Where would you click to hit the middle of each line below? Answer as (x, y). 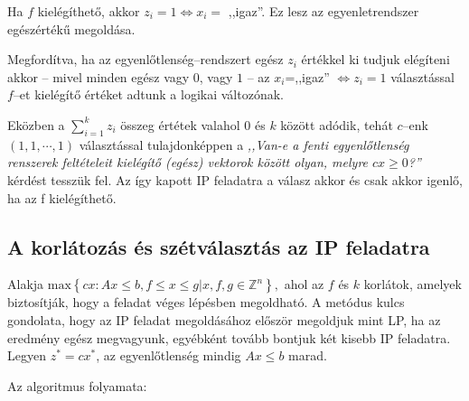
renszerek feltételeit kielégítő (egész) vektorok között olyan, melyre (188, 162)
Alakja (26, 284)
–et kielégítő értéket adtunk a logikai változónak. (148, 94)
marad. (308, 355)
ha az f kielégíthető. (62, 197)
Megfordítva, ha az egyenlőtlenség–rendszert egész (145, 59)
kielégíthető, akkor (89, 11)
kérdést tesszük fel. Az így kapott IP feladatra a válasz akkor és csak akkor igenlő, (235, 179)
